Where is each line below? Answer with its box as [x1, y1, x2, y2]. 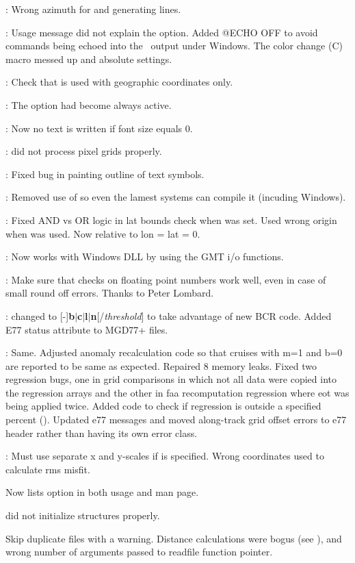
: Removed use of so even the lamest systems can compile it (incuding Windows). [5, 190, 346, 204]
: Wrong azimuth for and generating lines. [5, 2, 181, 16]
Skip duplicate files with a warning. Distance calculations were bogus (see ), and [5, 531, 342, 545]
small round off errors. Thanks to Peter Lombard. [5, 286, 214, 300]
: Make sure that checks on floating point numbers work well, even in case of [5, 272, 326, 286]
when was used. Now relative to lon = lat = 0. [5, 226, 200, 240]
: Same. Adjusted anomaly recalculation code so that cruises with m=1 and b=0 [5, 345, 343, 360]
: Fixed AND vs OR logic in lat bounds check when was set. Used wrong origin [5, 212, 337, 227]
